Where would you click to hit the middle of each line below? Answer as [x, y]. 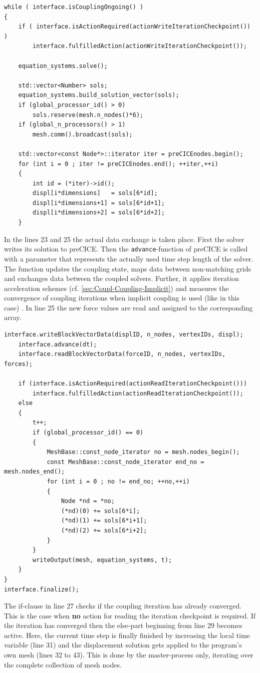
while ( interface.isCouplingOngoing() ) [74, 7]
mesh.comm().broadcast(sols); [83, 134]
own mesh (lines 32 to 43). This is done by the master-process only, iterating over [129, 655]
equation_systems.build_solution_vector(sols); [99, 95]
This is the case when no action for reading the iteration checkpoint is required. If [130, 615]
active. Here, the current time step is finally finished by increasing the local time [127, 635]
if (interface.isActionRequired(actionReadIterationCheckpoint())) [132, 384]
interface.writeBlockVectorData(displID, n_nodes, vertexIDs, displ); [124, 335]
